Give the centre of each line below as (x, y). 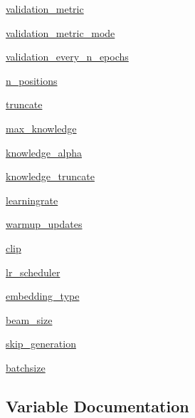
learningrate (32, 200)
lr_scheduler (33, 272)
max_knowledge (41, 128)
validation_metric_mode (60, 32)
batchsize (26, 367)
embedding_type (43, 296)
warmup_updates (44, 224)
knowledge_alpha (44, 152)
